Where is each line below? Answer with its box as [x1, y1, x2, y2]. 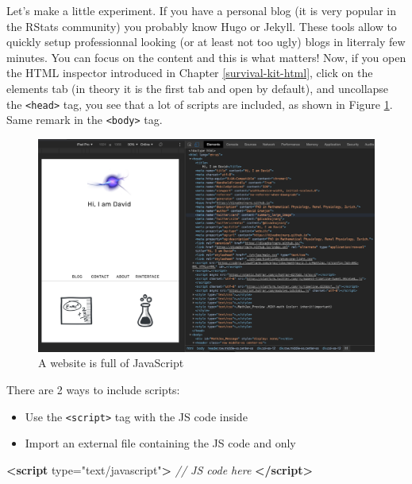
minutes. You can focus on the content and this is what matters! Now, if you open [6, 48, 406, 65]
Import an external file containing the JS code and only [25, 435, 296, 451]
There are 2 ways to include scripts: [6, 381, 180, 397]
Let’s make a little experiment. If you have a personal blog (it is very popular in [6, 2, 396, 18]
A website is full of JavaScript [38, 354, 184, 371]
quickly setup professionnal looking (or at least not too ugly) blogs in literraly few [6, 33, 406, 50]
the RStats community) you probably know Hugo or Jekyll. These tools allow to [6, 17, 397, 34]
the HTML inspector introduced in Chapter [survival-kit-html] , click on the [6, 64, 373, 81]
